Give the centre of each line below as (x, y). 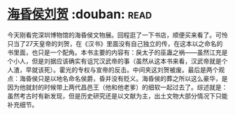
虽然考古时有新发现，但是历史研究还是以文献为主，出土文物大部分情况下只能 (117, 95)
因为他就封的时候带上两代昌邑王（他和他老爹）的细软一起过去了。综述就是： (117, 87)
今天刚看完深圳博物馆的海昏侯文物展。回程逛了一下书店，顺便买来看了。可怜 (117, 35)
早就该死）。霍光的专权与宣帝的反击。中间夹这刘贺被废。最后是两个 (122, 70)
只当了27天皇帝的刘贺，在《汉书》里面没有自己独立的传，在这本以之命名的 (115, 43)
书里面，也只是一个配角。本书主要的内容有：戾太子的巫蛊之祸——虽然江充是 (117, 52)
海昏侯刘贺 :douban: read (80, 14)
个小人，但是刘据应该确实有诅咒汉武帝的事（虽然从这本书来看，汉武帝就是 (114, 61)
